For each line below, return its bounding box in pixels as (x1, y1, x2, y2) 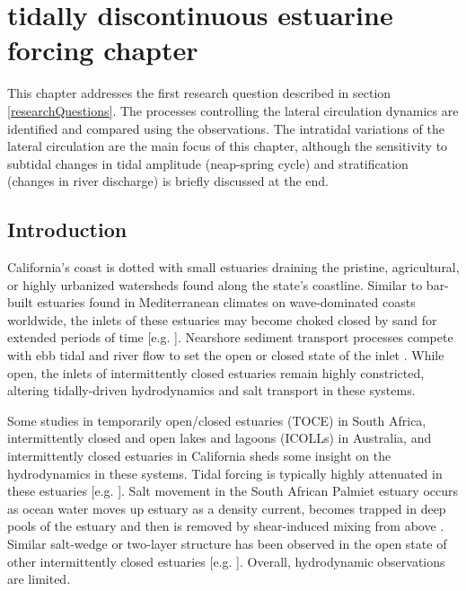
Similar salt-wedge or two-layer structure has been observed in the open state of (7, 534, 447, 552)
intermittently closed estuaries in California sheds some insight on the (7, 446, 391, 465)
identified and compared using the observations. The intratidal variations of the (7, 119, 445, 137)
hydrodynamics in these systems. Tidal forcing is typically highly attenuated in (7, 463, 443, 482)
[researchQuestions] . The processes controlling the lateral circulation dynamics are (7, 101, 459, 119)
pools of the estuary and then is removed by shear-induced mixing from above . (7, 516, 444, 535)
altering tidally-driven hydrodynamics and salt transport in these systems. (7, 381, 416, 400)
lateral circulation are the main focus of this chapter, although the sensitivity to (7, 137, 448, 155)
